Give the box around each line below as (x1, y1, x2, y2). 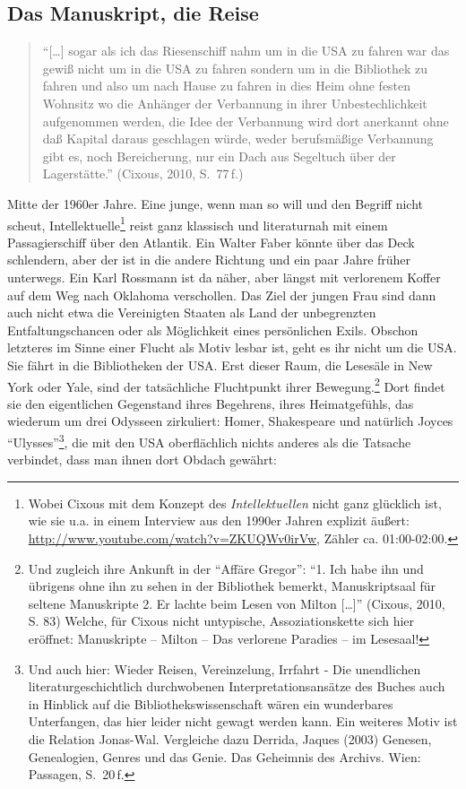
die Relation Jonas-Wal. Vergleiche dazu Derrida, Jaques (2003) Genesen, (28, 729, 432, 748)
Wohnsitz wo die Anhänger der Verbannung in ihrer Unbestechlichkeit (42, 93, 427, 112)
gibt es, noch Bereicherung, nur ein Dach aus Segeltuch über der (42, 146, 396, 165)
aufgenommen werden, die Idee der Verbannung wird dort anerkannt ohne (42, 111, 449, 130)
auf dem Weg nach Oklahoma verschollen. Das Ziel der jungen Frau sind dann (7, 285, 436, 304)
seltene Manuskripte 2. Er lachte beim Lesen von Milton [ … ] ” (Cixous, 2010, (28, 594, 445, 612)
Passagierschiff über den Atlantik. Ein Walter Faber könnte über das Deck (7, 232, 415, 251)
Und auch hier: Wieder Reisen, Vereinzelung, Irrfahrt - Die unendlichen (28, 659, 421, 678)
